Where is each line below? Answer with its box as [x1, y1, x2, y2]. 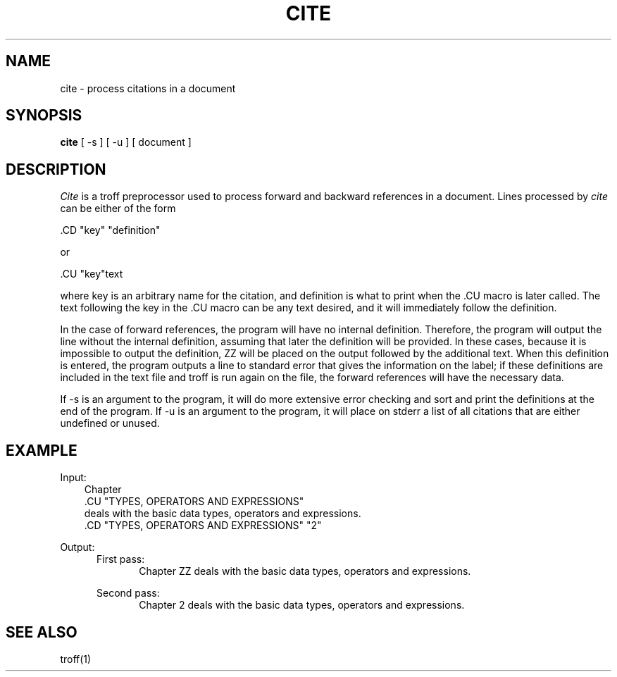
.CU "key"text [60, 268, 123, 280]
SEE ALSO [6, 623, 77, 641]
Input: [60, 471, 87, 484]
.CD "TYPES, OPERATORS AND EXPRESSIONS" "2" [84, 519, 322, 532]
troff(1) [60, 652, 92, 665]
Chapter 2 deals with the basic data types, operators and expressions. [139, 599, 465, 611]
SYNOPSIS [6, 106, 82, 125]
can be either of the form [60, 202, 176, 215]
